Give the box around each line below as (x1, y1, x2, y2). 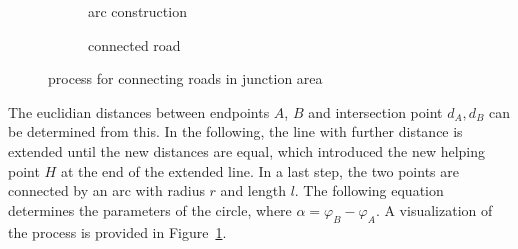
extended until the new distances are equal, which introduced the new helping (8, 140, 486, 161)
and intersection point (308, 101, 443, 122)
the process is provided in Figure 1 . (8, 221, 227, 242)
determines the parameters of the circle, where (8, 199, 292, 220)
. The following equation (294, 180, 444, 201)
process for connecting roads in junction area (48, 68, 323, 89)
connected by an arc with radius (8, 180, 205, 201)
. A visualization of (375, 199, 493, 220)
